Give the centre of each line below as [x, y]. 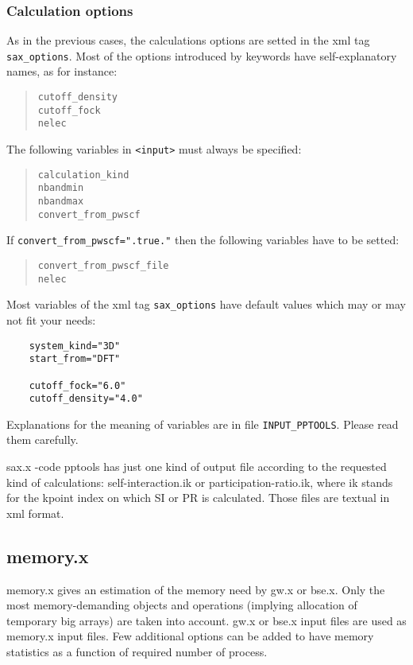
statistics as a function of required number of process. [137, 652]
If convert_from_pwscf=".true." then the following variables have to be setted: [203, 240]
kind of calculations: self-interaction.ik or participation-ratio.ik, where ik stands [200, 482]
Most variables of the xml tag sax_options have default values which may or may [206, 304]
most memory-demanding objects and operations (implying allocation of [182, 605]
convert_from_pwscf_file [103, 265]
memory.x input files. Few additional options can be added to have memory [190, 636]
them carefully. [42, 439]
